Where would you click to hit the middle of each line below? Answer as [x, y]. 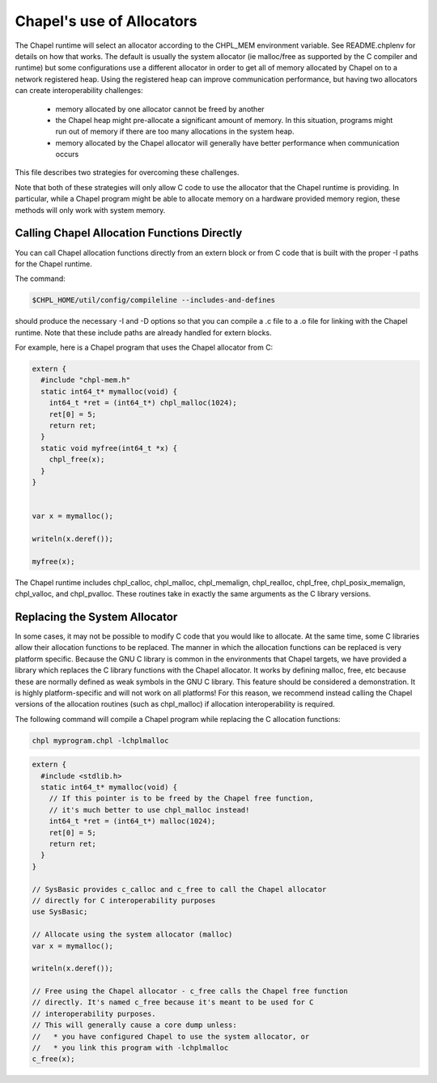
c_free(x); [53, 1059]
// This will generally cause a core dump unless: [135, 1025]
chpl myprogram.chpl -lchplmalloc [100, 740]
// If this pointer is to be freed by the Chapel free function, [181, 798]
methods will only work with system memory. [90, 210]
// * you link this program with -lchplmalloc [130, 1048]
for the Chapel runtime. [54, 264]
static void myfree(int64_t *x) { [109, 448]
